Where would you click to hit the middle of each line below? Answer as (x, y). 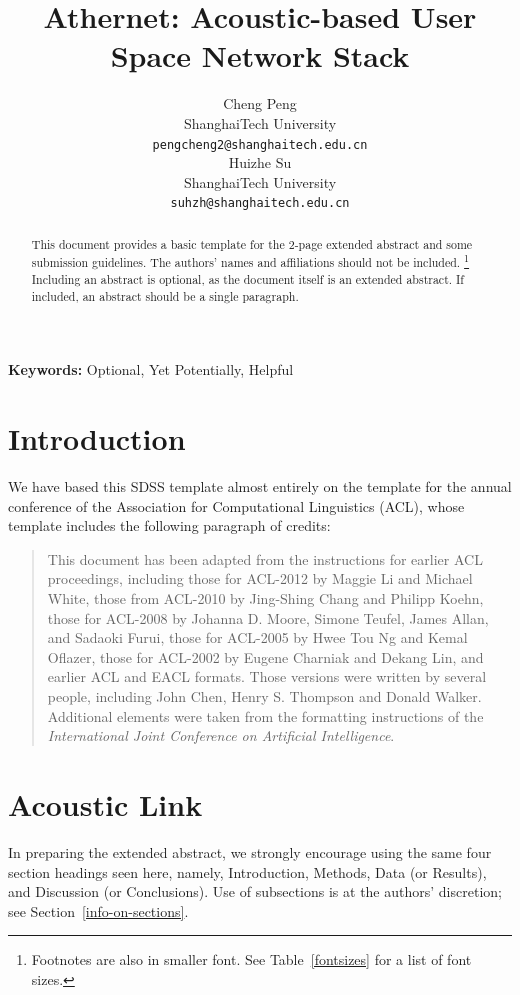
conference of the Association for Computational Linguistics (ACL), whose (236, 505)
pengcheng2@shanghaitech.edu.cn (260, 144)
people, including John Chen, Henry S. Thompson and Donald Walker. (264, 696)
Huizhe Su (260, 162)
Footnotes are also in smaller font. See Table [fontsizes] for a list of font (251, 959)
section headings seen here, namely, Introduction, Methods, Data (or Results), (247, 871)
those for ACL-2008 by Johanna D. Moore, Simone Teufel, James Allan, (268, 617)
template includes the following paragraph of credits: (169, 525)
